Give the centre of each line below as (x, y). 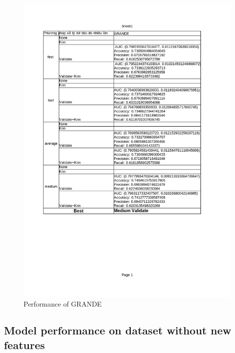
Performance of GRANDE (63, 304)
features (24, 344)
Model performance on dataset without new (118, 330)
